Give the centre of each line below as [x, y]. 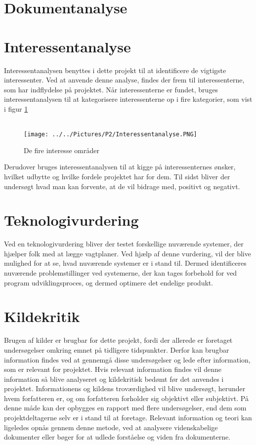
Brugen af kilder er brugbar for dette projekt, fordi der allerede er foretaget [118, 340]
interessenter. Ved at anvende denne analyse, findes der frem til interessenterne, [124, 80]
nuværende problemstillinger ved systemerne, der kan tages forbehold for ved [121, 273]
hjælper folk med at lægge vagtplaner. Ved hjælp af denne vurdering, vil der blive [128, 253]
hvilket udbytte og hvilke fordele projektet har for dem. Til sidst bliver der [117, 176]
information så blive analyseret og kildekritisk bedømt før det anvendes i [114, 379]
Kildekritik [42, 316]
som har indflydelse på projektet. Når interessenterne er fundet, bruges [111, 89]
